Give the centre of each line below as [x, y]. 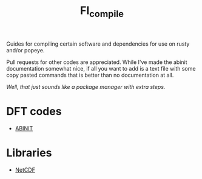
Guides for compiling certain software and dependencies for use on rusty [98, 44]
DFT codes [34, 111]
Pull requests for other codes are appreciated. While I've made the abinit [97, 62]
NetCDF [25, 170]
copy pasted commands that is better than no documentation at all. [90, 75]
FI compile [102, 12]
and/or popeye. [25, 50]
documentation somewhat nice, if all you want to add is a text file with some [101, 68]
